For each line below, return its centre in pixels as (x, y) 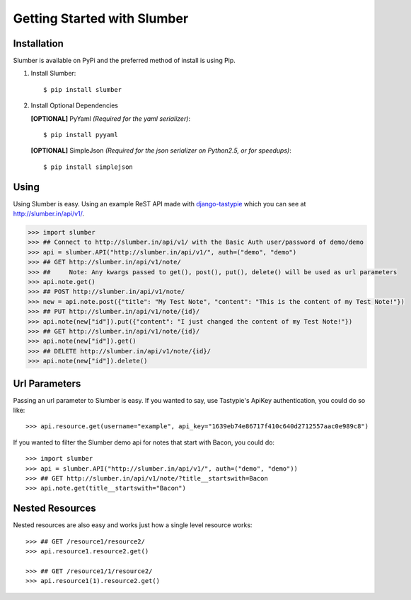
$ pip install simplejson (88, 167)
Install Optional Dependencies (74, 105)
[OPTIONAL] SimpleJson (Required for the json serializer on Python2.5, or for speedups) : (161, 151)
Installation (38, 43)
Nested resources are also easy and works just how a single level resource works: (133, 525)
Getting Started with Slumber (101, 18)
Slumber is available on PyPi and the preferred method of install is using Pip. (125, 61)
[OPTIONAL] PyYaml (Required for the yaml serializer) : (111, 118)
